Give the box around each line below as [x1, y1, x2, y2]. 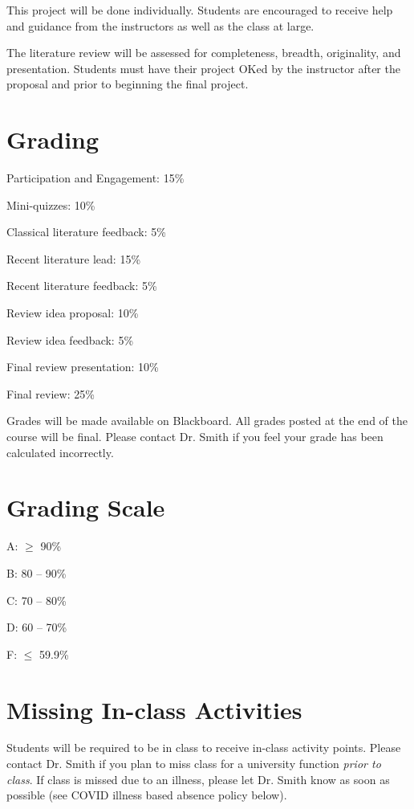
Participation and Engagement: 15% [6, 170, 185, 186]
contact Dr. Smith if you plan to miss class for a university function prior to [6, 755, 381, 772]
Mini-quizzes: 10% [6, 196, 95, 213]
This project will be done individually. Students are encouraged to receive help [6, 2, 393, 18]
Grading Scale [6, 491, 165, 524]
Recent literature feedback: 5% [6, 277, 157, 294]
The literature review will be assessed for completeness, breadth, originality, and [6, 44, 401, 61]
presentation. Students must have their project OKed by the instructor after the [6, 59, 400, 76]
